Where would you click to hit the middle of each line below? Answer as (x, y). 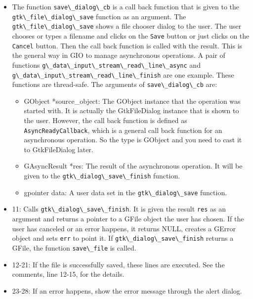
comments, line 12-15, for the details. (68, 274)
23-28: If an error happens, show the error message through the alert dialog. (127, 290)
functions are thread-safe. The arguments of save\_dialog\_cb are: (115, 84)
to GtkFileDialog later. (59, 149)
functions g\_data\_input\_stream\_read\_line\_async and (106, 64)
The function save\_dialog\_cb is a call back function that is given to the (126, 6)
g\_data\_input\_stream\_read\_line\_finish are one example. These (123, 74)
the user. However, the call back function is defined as (105, 120)
